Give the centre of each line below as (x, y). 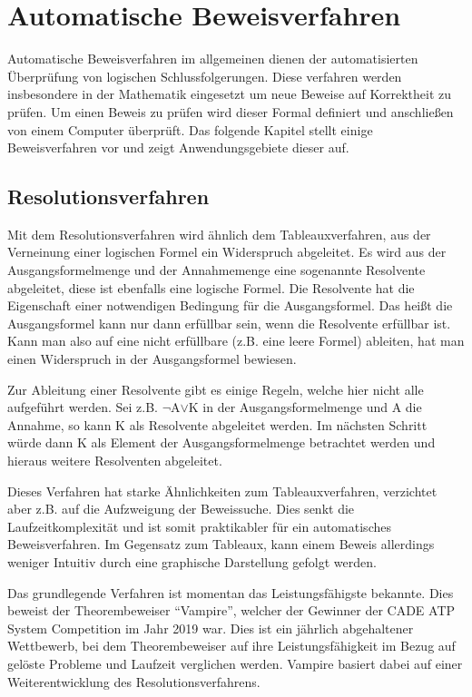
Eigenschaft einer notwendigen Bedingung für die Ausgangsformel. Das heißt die (230, 305)
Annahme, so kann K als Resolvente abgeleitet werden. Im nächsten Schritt (217, 424)
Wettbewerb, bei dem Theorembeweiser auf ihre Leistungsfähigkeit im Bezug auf (231, 646)
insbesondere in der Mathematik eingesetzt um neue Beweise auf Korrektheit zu (230, 94)
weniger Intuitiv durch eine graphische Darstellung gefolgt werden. (192, 561)
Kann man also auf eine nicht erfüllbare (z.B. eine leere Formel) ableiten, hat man (236, 341)
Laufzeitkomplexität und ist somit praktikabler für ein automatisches (199, 526)
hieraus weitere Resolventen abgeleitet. (115, 461)
